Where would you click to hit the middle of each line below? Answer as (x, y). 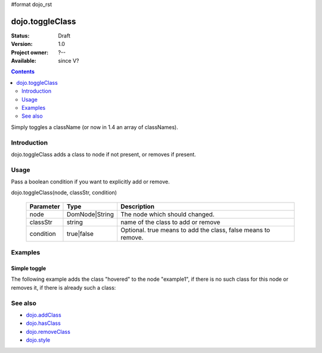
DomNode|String (90, 214)
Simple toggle (29, 268)
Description (137, 206)
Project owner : (30, 52)
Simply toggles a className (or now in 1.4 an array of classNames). (95, 127)
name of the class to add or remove (170, 222)
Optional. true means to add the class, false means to (195, 230)
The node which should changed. (167, 214)
